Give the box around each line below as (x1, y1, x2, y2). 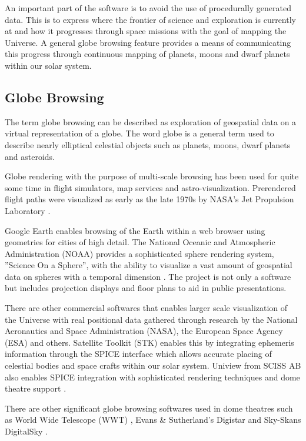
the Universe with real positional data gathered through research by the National (5, 313, 298, 325)
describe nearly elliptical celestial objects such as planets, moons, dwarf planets (5, 138, 291, 151)
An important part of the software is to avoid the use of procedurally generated (5, 2, 291, 14)
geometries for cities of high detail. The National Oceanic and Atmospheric (5, 236, 275, 248)
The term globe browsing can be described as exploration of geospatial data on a (5, 115, 297, 128)
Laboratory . (5, 204, 51, 216)
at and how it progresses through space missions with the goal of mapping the (5, 25, 287, 37)
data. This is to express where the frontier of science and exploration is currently (5, 13, 296, 25)
